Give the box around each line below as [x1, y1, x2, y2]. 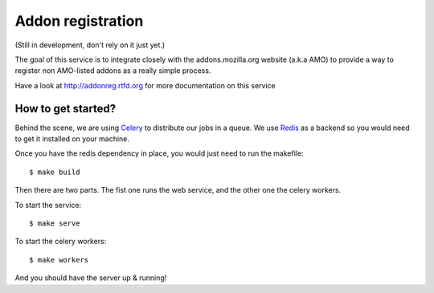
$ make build [29, 167, 80, 177]
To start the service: [14, 200, 82, 210]
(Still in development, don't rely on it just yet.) [14, 40, 166, 50]
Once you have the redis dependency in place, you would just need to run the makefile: [14, 149, 305, 158]
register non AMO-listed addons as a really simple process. [14, 66, 211, 75]
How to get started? [14, 101, 117, 116]
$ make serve [29, 218, 80, 228]
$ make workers [29, 255, 89, 264]
